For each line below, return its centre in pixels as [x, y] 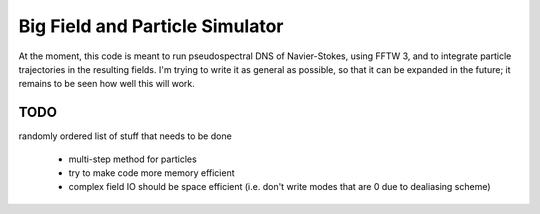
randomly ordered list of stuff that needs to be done [125, 136]
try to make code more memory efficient [151, 173]
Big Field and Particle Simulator [151, 26]
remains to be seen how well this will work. [106, 84]
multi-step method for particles [132, 159]
